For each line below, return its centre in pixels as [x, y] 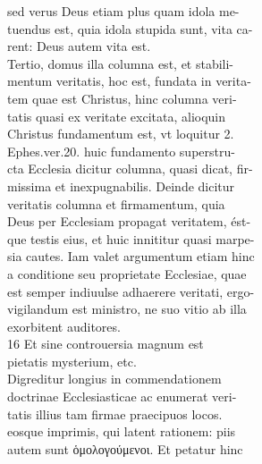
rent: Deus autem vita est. [79, 46]
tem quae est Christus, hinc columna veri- [122, 98]
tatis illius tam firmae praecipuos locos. [115, 413]
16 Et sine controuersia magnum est [106, 344]
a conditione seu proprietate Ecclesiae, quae [127, 273]
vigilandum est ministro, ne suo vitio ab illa [127, 309]
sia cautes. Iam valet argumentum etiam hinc [131, 256]
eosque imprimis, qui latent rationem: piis [122, 431]
